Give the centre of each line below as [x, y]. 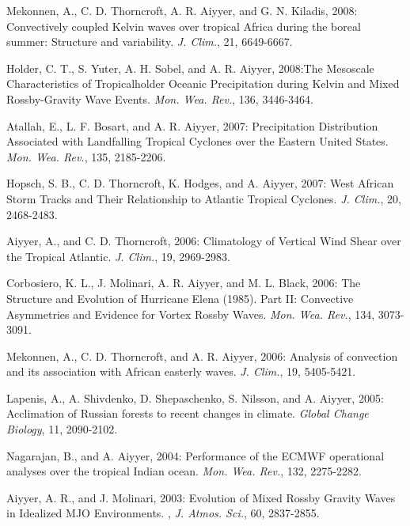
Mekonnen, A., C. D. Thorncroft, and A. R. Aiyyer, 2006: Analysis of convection [202, 356]
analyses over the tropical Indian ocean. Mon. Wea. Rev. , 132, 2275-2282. [184, 471]
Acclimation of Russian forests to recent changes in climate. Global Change [188, 413]
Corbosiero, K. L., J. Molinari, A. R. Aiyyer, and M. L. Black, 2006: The [184, 283]
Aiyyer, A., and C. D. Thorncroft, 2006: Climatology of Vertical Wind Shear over [204, 241]
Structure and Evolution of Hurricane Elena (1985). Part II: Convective [180, 298]
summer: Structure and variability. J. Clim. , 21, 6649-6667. [150, 42]
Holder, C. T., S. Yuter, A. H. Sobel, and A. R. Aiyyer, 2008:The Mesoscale [190, 68]
